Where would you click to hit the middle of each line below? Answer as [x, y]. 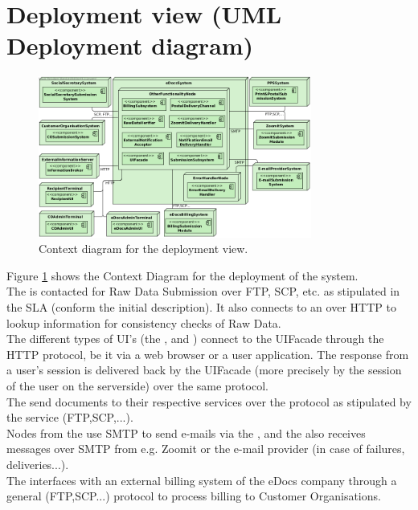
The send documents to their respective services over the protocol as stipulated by [209, 401]
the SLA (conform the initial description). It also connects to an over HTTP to [201, 307]
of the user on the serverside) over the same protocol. [137, 386]
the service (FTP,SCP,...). [70, 417]
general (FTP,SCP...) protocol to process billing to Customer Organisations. [194, 496]
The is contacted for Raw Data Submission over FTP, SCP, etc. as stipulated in [203, 291]
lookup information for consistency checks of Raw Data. [144, 322]
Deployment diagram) [130, 45]
